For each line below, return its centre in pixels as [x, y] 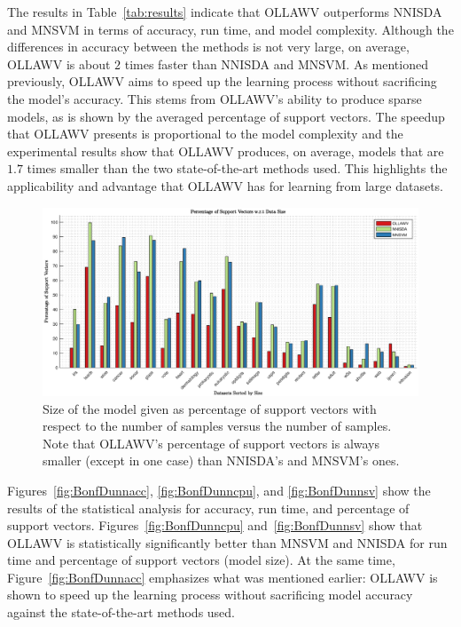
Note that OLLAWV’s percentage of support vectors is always [211, 443]
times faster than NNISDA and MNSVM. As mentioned [276, 63]
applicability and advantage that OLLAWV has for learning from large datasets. [225, 185]
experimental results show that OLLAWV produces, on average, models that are [226, 151]
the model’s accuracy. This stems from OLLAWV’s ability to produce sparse [215, 98]
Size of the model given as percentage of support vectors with [210, 408]
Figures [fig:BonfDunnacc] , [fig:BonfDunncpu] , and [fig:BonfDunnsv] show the [219, 490]
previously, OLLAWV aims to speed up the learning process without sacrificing [222, 81]
